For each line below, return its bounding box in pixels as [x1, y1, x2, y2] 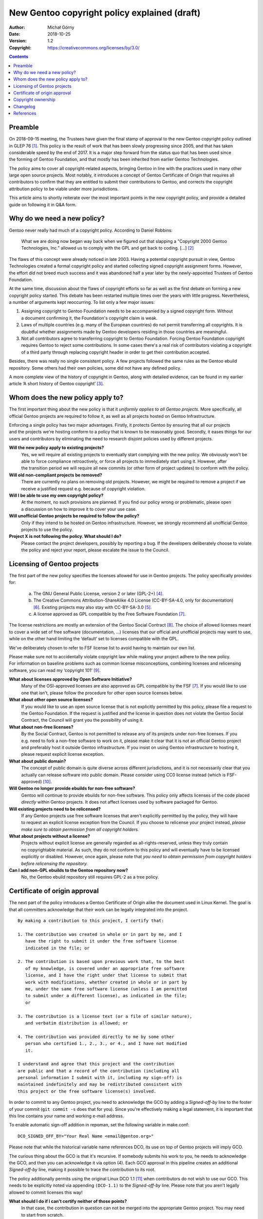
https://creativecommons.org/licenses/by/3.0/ [47, 44, 140, 51]
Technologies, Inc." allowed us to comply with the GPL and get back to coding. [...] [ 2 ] [21, 245, 194, 251]
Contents [9, 54, 29, 59]
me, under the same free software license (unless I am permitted [25, 986, 188, 992]
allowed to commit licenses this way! [9, 1189, 83, 1195]
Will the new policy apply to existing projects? [9, 445, 104, 451]
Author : [9, 24, 25, 30]
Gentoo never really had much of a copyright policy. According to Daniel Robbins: [9, 227, 173, 233]
